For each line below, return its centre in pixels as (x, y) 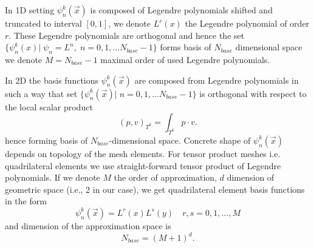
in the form (26, 201)
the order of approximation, (166, 177)
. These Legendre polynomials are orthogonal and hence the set (127, 35)
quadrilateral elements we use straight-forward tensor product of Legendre (143, 165)
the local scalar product (49, 106)
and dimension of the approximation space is (88, 225)
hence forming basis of (46, 140)
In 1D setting (30, 10)
